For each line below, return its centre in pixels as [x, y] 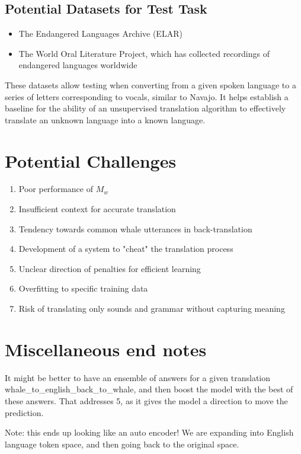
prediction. [24, 412]
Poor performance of [56, 189]
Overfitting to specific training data [83, 288]
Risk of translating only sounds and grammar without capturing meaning [152, 308]
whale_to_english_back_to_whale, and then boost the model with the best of [149, 389]
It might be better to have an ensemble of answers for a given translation [138, 377]
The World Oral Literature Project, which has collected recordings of [144, 53]
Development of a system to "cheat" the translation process [126, 249]
